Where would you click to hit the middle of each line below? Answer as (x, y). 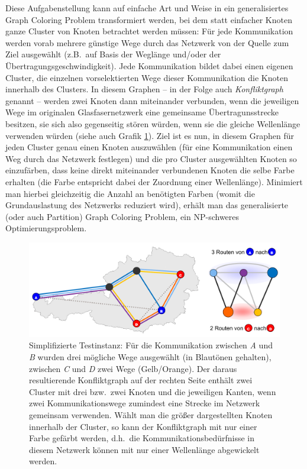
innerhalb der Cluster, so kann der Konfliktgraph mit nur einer (143, 426)
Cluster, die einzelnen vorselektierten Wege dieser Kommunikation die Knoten (147, 77)
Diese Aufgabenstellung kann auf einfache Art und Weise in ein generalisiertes (147, 8)
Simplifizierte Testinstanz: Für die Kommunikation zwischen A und (151, 345)
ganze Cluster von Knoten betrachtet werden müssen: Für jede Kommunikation (149, 31)
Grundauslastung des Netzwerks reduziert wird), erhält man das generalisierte (147, 205)
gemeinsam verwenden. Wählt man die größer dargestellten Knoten (151, 415)
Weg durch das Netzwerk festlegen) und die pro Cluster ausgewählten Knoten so (151, 158)
